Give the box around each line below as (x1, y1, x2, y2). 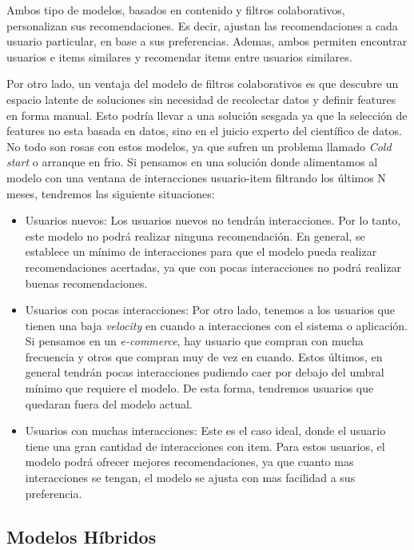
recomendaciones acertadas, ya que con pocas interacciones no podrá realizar (25, 258, 402, 275)
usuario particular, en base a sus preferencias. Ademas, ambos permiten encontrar (6, 33, 408, 50)
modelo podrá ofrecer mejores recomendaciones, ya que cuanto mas (25, 453, 354, 470)
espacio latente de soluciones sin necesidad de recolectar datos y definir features (6, 90, 396, 107)
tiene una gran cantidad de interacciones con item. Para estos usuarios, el (25, 437, 385, 454)
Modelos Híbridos (6, 524, 157, 548)
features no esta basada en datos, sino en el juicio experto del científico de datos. (6, 122, 402, 139)
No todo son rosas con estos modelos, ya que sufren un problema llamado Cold (6, 137, 392, 154)
